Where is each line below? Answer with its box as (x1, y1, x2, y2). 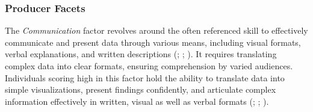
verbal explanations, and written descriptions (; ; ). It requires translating (5, 48, 277, 60)
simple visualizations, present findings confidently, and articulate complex (5, 83, 276, 96)
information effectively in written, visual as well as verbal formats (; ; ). (5, 95, 269, 107)
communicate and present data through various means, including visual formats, (5, 36, 301, 48)
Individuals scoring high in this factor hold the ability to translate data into (5, 71, 285, 84)
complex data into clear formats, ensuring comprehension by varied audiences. (5, 60, 293, 72)
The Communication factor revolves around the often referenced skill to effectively (5, 24, 308, 37)
